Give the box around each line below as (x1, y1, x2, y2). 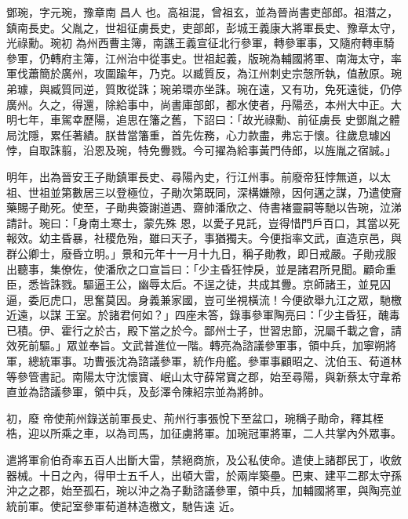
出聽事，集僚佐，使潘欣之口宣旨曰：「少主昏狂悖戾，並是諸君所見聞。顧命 (6, 260, 385, 277)
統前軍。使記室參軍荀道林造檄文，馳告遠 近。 (6, 497, 241, 514)
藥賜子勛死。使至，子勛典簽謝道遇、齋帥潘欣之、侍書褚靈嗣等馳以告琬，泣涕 (6, 199, 402, 216)
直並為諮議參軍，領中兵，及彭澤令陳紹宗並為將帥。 (6, 383, 270, 400)
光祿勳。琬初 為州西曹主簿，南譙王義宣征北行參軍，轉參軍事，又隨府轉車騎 (6, 34, 395, 51)
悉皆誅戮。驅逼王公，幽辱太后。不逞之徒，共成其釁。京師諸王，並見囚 (27, 276, 391, 292)
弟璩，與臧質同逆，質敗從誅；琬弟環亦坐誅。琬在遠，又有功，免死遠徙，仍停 (6, 80, 402, 96)
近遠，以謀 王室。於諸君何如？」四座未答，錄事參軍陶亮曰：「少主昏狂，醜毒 (6, 307, 400, 323)
